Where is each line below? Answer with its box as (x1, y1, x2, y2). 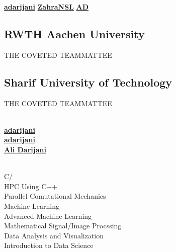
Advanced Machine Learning (4, 210, 92, 221)
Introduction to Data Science (4, 240, 94, 250)
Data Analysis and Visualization (4, 230, 104, 240)
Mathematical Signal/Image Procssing (4, 220, 122, 231)
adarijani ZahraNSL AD (4, 2, 89, 12)
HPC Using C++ (4, 181, 58, 191)
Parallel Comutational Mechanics (4, 191, 106, 201)
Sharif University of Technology (4, 74, 172, 90)
